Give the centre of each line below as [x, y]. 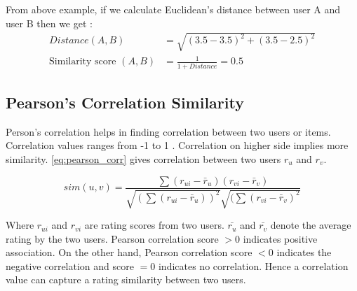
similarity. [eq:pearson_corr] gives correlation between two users [143, 159]
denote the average [311, 225]
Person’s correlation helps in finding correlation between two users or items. [168, 131]
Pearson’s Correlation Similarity [125, 102]
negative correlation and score [70, 265]
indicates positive [280, 238]
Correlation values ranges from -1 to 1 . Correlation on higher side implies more [177, 145]
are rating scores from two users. [154, 225]
